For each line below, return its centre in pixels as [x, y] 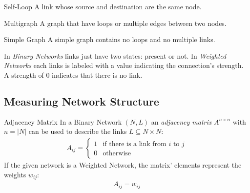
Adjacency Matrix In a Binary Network [63, 121]
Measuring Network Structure [82, 101]
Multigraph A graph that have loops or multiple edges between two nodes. [115, 23]
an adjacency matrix [181, 121]
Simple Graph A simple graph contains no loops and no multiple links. [110, 39]
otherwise [117, 153]
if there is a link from [135, 144]
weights [15, 174]
